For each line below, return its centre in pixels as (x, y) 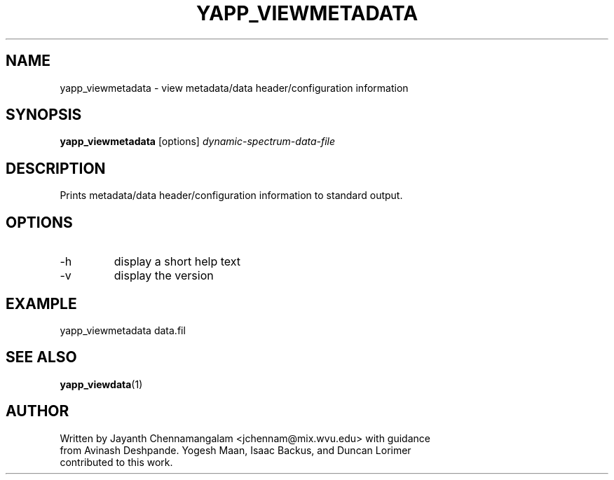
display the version (164, 276)
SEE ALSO (41, 357)
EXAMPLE (41, 303)
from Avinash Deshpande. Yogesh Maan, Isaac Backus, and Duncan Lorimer (236, 450)
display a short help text (177, 262)
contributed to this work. (116, 462)
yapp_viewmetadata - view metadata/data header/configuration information (234, 88)
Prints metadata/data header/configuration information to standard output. (231, 196)
